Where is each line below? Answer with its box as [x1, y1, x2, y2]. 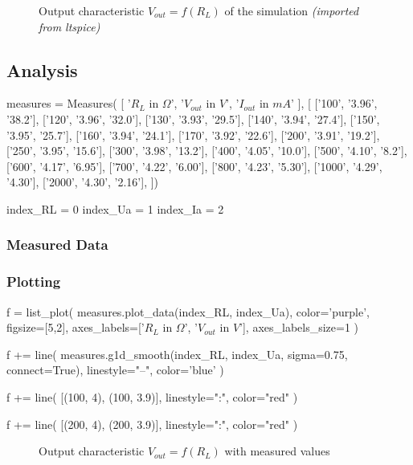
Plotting [6, 271, 61, 292]
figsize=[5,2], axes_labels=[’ [6, 319, 145, 336]
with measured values [224, 443, 330, 459]
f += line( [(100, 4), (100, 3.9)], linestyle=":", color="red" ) [6, 388, 298, 405]
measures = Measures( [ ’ [6, 95, 131, 112]
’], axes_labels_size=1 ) [239, 319, 359, 336]
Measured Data [6, 235, 108, 255]
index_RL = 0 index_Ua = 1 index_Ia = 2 [6, 200, 224, 217]
